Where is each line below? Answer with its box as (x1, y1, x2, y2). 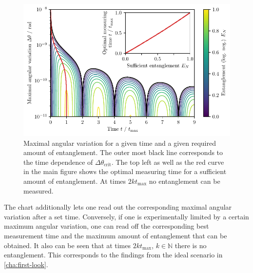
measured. (23, 185, 54, 195)
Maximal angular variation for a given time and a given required (23, 137, 216, 148)
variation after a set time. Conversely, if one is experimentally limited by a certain (4, 211, 249, 221)
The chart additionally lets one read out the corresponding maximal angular (4, 202, 232, 212)
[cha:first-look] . (4, 259, 48, 269)
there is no (175, 240, 207, 250)
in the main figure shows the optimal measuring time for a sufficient (23, 166, 227, 176)
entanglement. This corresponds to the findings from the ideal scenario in (4, 250, 223, 260)
